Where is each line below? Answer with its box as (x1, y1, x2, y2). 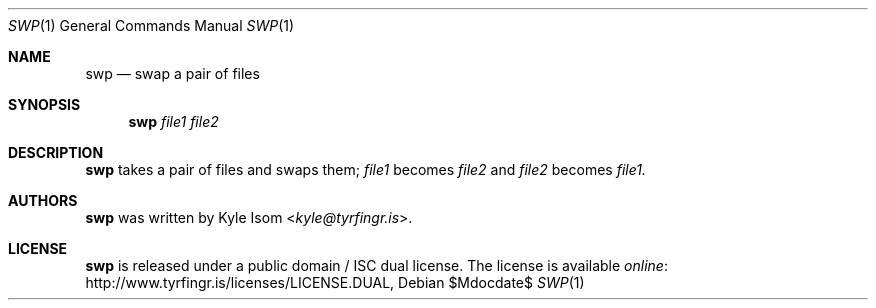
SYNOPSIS (8, 96, 81, 113)
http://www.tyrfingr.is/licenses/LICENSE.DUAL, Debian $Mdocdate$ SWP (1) (85, 274, 585, 291)
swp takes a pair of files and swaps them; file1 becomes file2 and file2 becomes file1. (85, 161, 647, 178)
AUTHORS (8, 192, 78, 209)
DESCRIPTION (8, 144, 104, 161)
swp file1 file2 (128, 113, 219, 130)
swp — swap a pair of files (85, 65, 260, 82)
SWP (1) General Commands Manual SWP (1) (8, 17, 295, 34)
